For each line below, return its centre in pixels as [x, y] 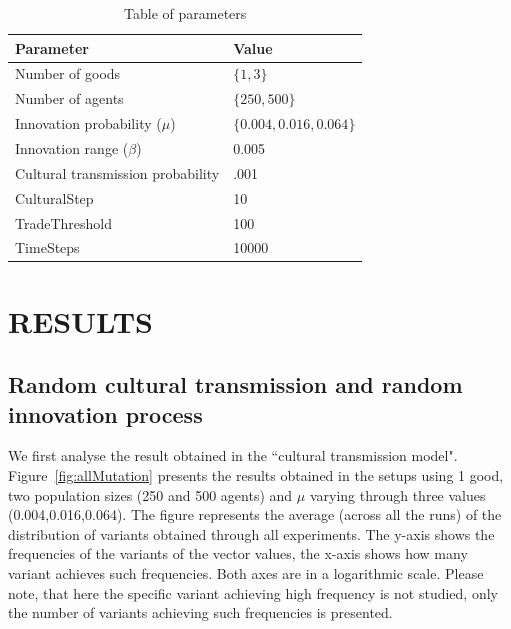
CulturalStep [54, 197]
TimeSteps [47, 247]
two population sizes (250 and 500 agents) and [150, 494]
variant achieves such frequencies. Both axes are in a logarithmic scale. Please [246, 572]
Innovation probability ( [88, 123]
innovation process [105, 413]
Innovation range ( [72, 147]
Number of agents [69, 98]
